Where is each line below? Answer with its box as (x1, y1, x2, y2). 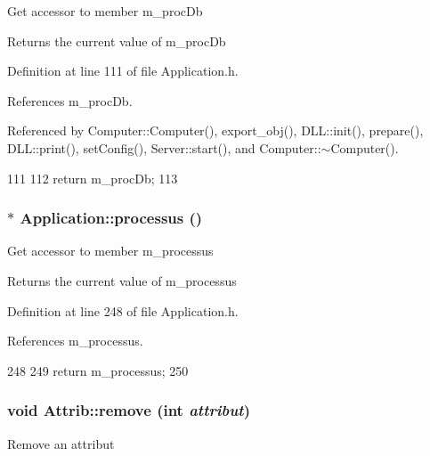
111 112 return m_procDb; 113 (7, 168, 178, 187)
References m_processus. (7, 331, 143, 350)
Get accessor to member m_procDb (7, 2, 203, 20)
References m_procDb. (7, 91, 133, 110)
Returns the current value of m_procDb (7, 31, 226, 50)
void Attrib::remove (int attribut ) (7, 399, 250, 421)
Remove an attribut (7, 434, 115, 452)
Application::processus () (20, 207, 203, 229)
